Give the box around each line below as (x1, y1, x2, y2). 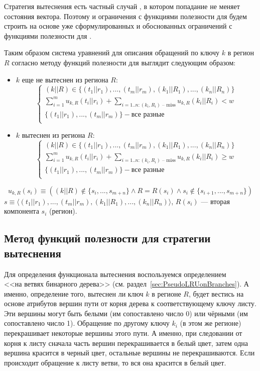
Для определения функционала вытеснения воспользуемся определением (4, 268, 226, 279)
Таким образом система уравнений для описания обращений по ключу (4, 47, 220, 58)
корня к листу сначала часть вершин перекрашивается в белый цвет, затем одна (4, 337, 248, 348)
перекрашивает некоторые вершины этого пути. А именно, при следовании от (4, 328, 242, 338)
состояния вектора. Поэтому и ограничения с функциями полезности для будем (4, 11, 247, 21)
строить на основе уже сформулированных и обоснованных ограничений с (4, 21, 232, 31)
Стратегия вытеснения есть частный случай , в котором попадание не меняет (4, 1, 240, 11)
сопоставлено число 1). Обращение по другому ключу (4, 318, 170, 328)
